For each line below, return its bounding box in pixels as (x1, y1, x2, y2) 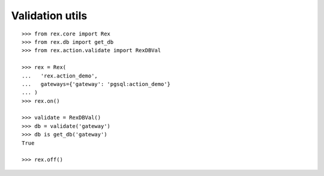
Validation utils (11, 9, 88, 22)
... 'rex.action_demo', (22, 72, 98, 79)
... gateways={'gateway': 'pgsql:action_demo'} (22, 80, 171, 87)
